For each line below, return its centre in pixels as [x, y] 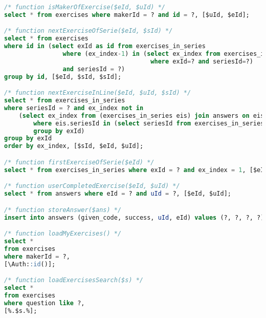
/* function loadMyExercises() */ [63, 234]
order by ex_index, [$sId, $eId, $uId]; [74, 146]
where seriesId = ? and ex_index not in [74, 108]
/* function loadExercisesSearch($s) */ [74, 280]
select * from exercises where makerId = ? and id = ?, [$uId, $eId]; [127, 15]
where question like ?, [45, 303]
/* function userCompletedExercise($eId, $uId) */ [92, 186]
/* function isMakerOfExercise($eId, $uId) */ [85, 7]
